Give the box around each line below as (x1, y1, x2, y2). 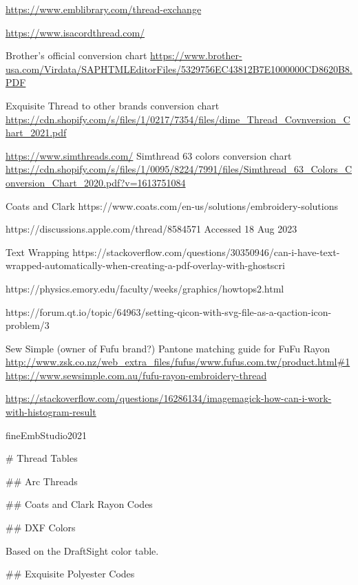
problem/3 (6, 318, 50, 332)
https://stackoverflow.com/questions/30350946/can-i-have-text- (72, 244, 340, 259)
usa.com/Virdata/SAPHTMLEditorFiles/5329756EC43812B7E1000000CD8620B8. (6, 61, 352, 76)
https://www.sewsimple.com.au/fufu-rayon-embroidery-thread (6, 368, 267, 382)
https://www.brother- (150, 48, 242, 63)
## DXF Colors (6, 520, 76, 535)
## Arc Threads (6, 474, 78, 488)
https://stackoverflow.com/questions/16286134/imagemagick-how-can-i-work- (6, 391, 332, 405)
